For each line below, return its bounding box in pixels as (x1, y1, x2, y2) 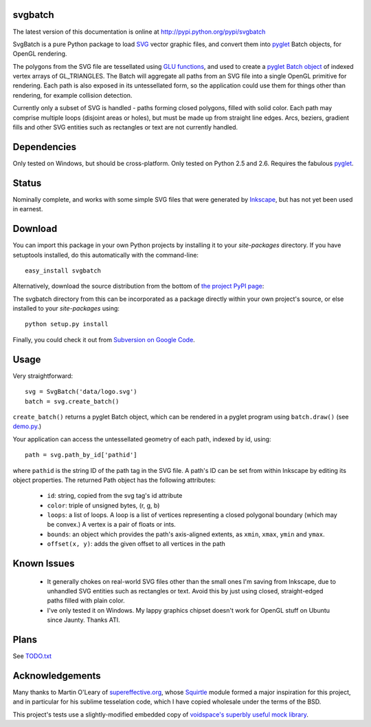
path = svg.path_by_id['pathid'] (25, 451, 137, 459)
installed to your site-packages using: (12, 304, 120, 313)
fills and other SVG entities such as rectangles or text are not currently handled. (12, 123, 238, 131)
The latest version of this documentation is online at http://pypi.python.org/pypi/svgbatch (12, 28, 266, 36)
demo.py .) (12, 422, 42, 430)
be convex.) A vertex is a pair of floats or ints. (47, 520, 177, 529)
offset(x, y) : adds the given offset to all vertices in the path (47, 540, 226, 548)
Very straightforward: (12, 372, 74, 380)
